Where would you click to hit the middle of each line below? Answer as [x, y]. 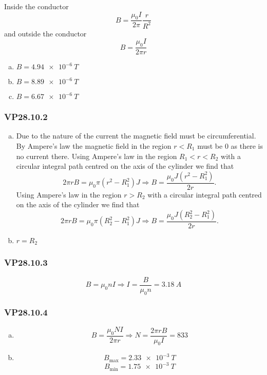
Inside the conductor [36, 6]
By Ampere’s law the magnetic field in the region [94, 146]
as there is [247, 146]
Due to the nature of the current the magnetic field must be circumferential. [136, 136]
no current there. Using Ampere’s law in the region [97, 156]
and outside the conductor [45, 33]
